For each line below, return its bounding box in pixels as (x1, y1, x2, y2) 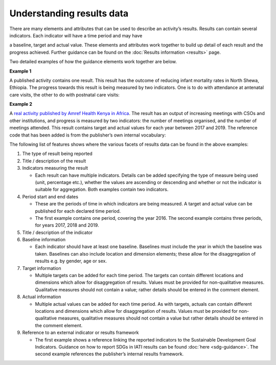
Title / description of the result (22, 157, 86, 164)
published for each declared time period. (35, 208, 121, 214)
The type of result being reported (22, 151, 93, 157)
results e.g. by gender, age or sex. (35, 258, 107, 264)
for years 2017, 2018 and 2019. (35, 222, 99, 229)
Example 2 (9, 101, 33, 107)
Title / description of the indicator (22, 229, 93, 235)
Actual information (22, 294, 61, 300)
